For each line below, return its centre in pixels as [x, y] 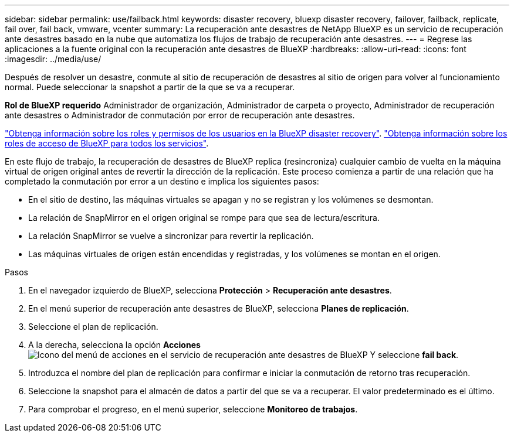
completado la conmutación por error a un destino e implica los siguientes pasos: [162, 181]
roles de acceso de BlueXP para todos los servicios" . [107, 143]
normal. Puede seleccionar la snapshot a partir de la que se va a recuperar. [150, 87]
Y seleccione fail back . [414, 355]
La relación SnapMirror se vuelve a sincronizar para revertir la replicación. [171, 236]
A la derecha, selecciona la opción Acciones [114, 345]
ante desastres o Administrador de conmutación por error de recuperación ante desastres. [180, 115]
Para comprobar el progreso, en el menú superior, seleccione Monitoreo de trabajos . [193, 409]
